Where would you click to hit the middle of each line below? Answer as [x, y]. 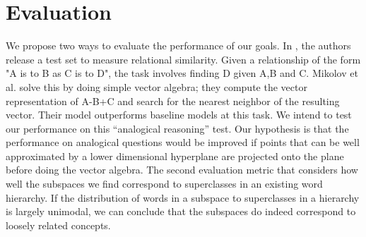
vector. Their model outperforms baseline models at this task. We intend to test [179, 115]
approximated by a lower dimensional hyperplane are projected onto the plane [175, 156]
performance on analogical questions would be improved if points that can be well [183, 142]
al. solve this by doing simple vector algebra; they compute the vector [157, 86]
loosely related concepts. [58, 225]
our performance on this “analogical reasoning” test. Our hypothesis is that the [177, 128]
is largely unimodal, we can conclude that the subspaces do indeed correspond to [181, 211]
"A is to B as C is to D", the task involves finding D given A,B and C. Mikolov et [182, 73]
